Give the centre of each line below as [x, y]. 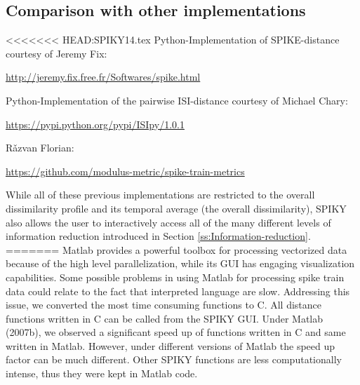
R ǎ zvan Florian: [40, 148]
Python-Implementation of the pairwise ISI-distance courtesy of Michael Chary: [177, 100]
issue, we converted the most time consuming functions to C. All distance [164, 305]
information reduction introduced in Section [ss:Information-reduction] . [158, 236]
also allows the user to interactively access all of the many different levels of [168, 222]
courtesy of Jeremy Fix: [56, 53]
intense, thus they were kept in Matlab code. [102, 373]
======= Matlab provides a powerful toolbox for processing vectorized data [176, 249]
